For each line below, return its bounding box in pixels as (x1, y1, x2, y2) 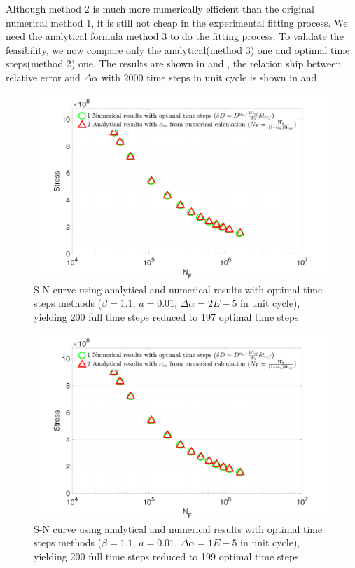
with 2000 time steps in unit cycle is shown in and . (101, 69, 323, 84)
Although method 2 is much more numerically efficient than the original (6, 1, 314, 15)
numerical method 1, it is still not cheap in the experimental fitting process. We (6, 15, 348, 29)
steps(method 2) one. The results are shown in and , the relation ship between (6, 56, 342, 71)
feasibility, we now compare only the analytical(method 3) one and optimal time (6, 42, 350, 57)
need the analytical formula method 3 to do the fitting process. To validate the (6, 29, 344, 43)
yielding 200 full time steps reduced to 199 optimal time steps (34, 548, 299, 563)
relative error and (6, 69, 81, 84)
